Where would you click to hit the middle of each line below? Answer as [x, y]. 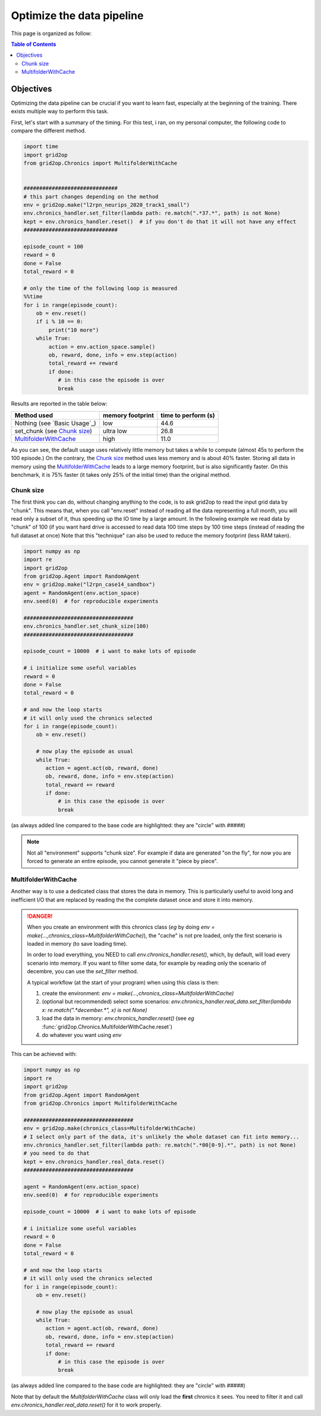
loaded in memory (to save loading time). [77, 944]
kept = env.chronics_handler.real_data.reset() [94, 1162]
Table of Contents [34, 44]
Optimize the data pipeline [77, 15]
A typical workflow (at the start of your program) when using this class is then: [123, 982]
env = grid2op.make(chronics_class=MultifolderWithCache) [110, 1128]
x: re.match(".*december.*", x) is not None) [95, 1010]
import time [41, 147]
